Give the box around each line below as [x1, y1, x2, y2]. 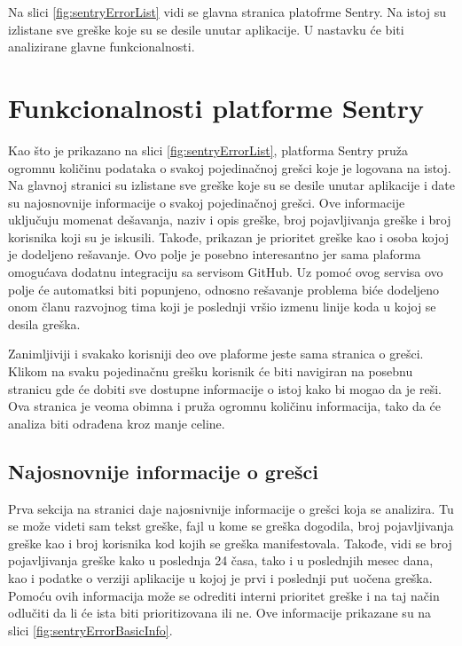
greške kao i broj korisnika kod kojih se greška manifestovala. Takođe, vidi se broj [8, 533, 452, 552]
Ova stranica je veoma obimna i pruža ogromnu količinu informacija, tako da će [8, 397, 441, 415]
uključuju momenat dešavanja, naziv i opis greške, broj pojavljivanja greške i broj [8, 210, 451, 229]
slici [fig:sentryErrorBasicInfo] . [8, 620, 173, 639]
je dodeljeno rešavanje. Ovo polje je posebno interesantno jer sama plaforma [8, 245, 421, 264]
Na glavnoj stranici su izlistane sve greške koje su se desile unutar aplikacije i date [8, 176, 455, 194]
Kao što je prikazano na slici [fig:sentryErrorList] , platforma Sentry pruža [8, 140, 409, 159]
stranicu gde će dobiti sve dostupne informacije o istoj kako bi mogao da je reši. [8, 379, 442, 398]
